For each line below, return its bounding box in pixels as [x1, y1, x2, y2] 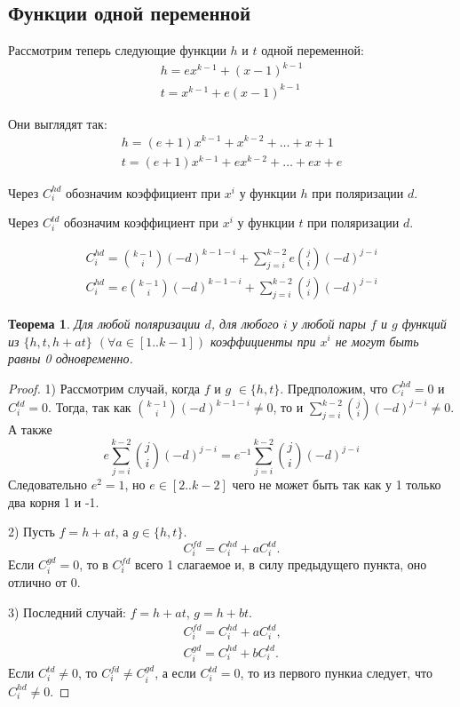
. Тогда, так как [48, 398, 131, 417]
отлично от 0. [8, 573, 81, 592]
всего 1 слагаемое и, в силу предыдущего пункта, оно [134, 555, 427, 574]
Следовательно [8, 475, 87, 494]
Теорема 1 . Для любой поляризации [8, 314, 201, 332]
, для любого [210, 314, 279, 332]
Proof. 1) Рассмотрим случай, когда [8, 378, 201, 397]
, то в [79, 555, 108, 574]
